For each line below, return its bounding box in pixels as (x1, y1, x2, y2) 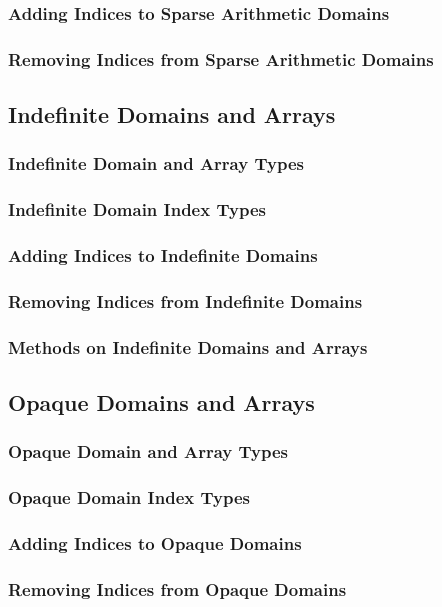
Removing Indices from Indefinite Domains (8, 288, 363, 313)
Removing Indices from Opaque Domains (8, 576, 347, 601)
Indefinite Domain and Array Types (8, 151, 304, 176)
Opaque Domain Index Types (8, 485, 250, 510)
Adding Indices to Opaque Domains (8, 531, 302, 556)
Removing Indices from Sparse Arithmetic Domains (8, 46, 434, 71)
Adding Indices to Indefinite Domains (8, 243, 318, 268)
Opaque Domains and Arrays (8, 387, 315, 418)
